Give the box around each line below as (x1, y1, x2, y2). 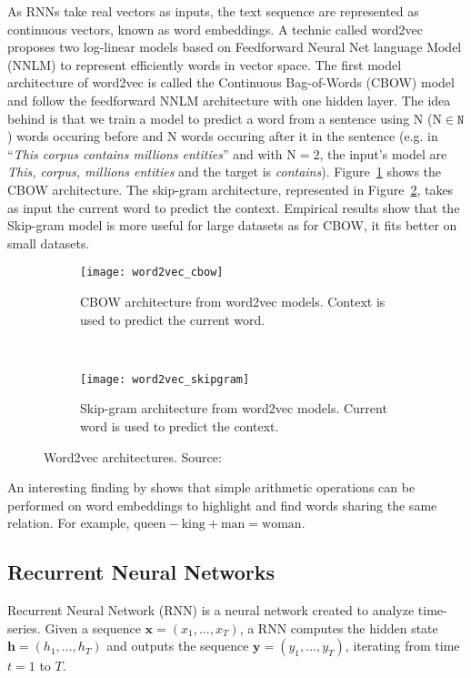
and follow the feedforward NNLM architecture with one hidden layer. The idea (7, 90, 451, 109)
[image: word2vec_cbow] (80, 266, 224, 279)
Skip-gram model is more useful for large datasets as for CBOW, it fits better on (7, 216, 457, 235)
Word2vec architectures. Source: (44, 447, 222, 466)
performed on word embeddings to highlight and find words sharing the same (7, 495, 437, 514)
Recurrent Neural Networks (7, 558, 276, 586)
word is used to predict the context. (80, 417, 279, 435)
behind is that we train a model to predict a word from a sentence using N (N (7, 108, 442, 127)
